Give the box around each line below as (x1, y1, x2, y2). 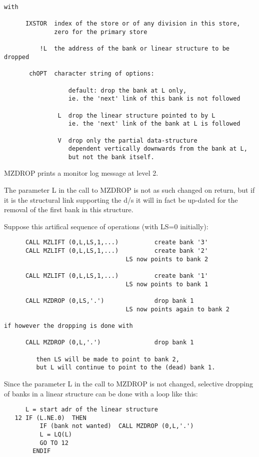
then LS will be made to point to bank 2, (36, 355, 179, 363)
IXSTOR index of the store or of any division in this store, (25, 20, 240, 28)
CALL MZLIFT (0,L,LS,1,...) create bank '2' (25, 247, 208, 255)
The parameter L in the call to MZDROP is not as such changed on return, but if (4, 185, 255, 195)
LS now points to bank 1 (125, 280, 208, 288)
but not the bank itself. (68, 153, 154, 161)
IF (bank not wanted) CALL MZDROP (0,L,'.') (39, 422, 194, 430)
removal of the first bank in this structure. (4, 204, 133, 215)
